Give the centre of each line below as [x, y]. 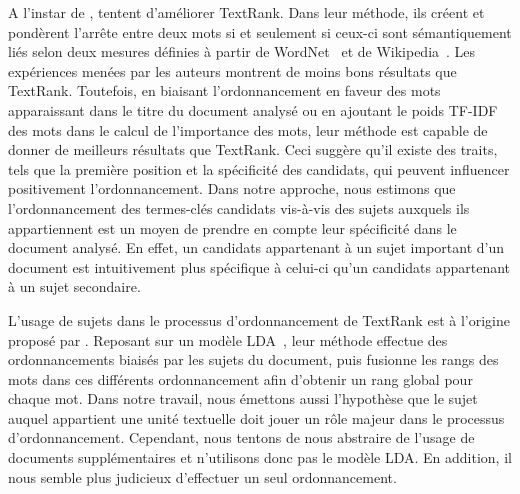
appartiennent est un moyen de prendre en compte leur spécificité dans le [232, 227]
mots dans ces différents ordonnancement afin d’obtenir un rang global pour [240, 378]
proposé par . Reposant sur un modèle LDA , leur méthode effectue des [228, 339]
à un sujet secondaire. [74, 286]
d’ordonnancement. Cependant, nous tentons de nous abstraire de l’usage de [241, 437]
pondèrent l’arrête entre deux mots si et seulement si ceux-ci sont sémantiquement [260, 31]
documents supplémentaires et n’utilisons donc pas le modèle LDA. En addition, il [260, 457]
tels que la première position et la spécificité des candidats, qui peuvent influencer [259, 168]
